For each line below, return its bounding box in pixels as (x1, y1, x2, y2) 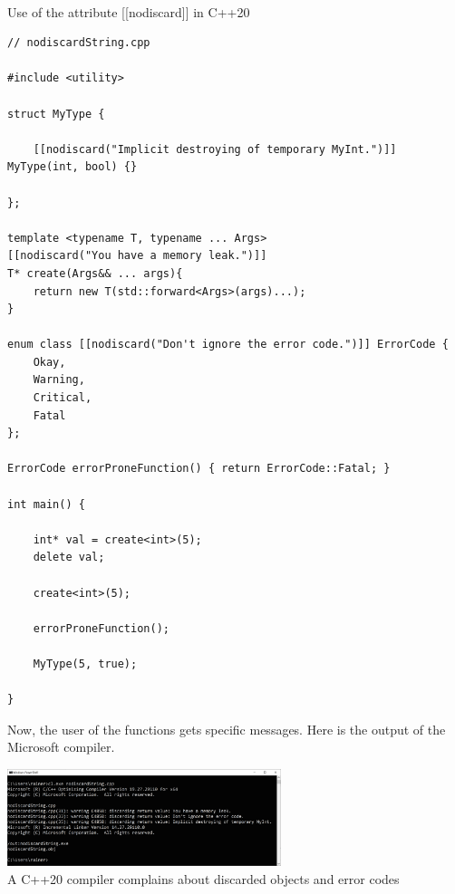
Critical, (33, 391, 92, 405)
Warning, (33, 373, 85, 387)
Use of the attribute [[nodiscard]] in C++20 (7, 2, 250, 21)
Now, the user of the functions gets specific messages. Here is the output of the (7, 719, 446, 738)
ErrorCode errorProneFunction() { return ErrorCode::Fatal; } (7, 462, 391, 476)
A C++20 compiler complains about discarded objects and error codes (7, 869, 400, 888)
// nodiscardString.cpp (7, 36, 150, 50)
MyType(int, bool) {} (7, 160, 138, 174)
